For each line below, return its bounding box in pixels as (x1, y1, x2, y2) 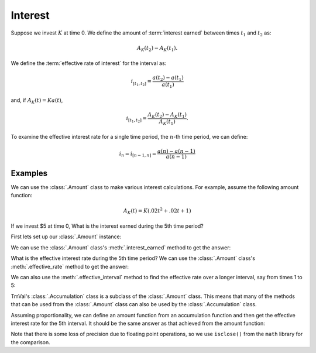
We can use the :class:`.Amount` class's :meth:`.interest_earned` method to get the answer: (11, 244, 231, 251)
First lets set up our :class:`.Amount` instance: (11, 233, 122, 240)
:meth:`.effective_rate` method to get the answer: (11, 263, 129, 270)
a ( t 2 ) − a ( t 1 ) (152, 74, 184, 83)
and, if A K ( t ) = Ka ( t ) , (11, 97, 63, 105)
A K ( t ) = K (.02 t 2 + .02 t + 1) (123, 206, 191, 215)
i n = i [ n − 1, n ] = (119, 150, 157, 158)
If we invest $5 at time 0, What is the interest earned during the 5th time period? (11, 222, 204, 229)
